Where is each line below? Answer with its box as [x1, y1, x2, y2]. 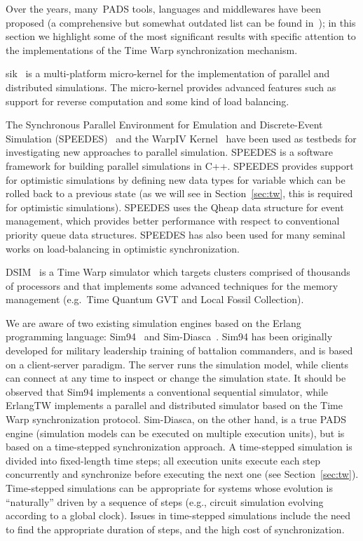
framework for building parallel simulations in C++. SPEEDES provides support [6, 158, 354, 173]
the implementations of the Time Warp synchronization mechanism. [6, 42, 298, 57]
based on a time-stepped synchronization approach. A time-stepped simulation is [6, 439, 352, 454]
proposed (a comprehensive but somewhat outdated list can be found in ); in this [6, 15, 356, 29]
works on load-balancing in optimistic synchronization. [6, 241, 240, 255]
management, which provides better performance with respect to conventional [6, 213, 340, 228]
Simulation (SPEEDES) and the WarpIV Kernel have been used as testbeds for [6, 131, 357, 145]
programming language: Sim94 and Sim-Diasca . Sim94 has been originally [6, 329, 333, 344]
